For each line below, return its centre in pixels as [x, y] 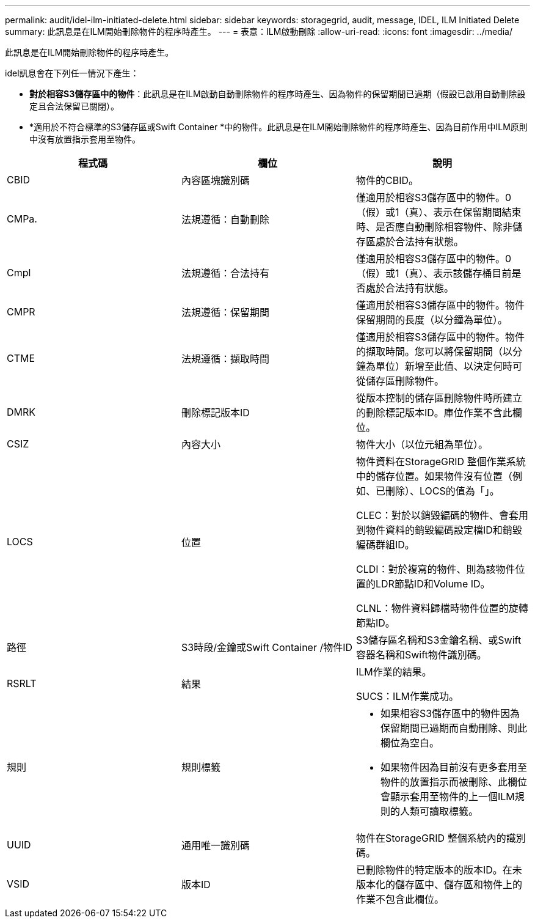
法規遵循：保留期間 [225, 312]
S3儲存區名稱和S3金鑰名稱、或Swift [439, 640]
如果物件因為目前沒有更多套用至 [453, 767]
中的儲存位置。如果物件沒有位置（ [434, 476]
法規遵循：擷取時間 [225, 359]
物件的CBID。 [387, 180]
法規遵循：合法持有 [225, 273]
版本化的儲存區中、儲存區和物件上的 [439, 884]
